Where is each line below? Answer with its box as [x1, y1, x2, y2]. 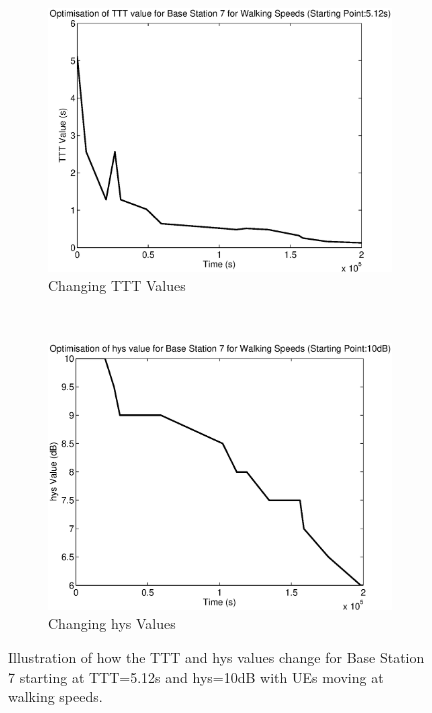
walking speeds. [8, 686, 103, 707]
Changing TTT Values [48, 275, 186, 296]
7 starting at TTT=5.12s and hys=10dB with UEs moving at [8, 666, 384, 687]
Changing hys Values [48, 613, 176, 634]
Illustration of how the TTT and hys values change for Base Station [8, 647, 425, 668]
